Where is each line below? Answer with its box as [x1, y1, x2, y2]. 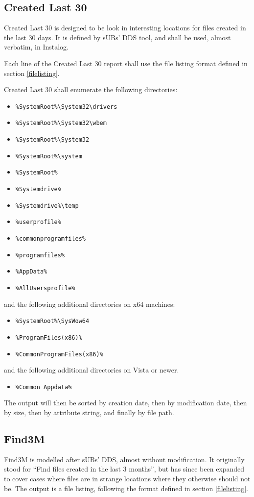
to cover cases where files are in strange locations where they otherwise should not [4, 473, 251, 484]
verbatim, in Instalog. [4, 42, 69, 52]
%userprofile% [15, 219, 61, 226]
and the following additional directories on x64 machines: [4, 298, 175, 309]
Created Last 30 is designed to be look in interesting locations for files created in [4, 23, 246, 33]
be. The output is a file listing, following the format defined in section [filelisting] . [4, 483, 248, 493]
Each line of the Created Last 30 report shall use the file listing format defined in [4, 58, 248, 68]
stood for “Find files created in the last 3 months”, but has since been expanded [4, 464, 245, 474]
